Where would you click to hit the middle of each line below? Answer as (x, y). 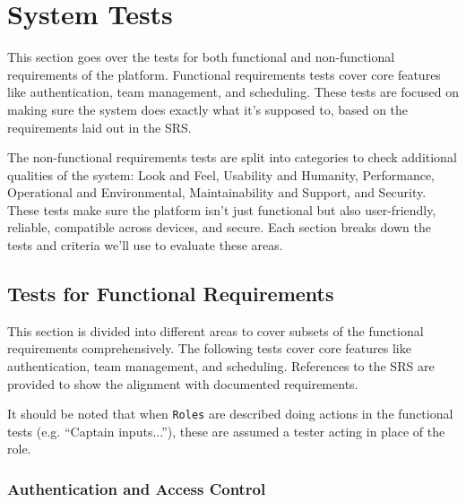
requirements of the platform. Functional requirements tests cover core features (224, 74)
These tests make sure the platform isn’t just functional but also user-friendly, (222, 209)
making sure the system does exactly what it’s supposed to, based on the (208, 109)
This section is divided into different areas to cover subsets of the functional (216, 330)
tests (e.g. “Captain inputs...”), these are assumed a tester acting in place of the (226, 431)
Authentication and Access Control (137, 489)
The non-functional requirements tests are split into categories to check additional (232, 157)
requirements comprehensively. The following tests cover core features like (209, 348)
